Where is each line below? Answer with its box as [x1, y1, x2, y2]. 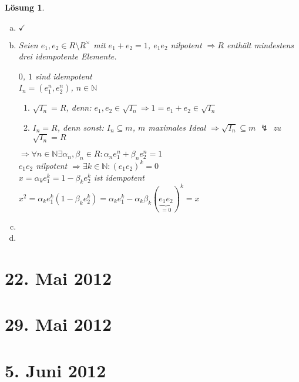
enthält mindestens [226, 38, 294, 51]
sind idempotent [35, 69, 92, 82]
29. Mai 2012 [5, 312, 112, 336]
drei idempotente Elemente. [18, 50, 117, 62]
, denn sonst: [57, 121, 104, 133]
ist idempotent [93, 171, 145, 183]
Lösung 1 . [5, 1, 45, 13]
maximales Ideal [148, 121, 206, 133]
